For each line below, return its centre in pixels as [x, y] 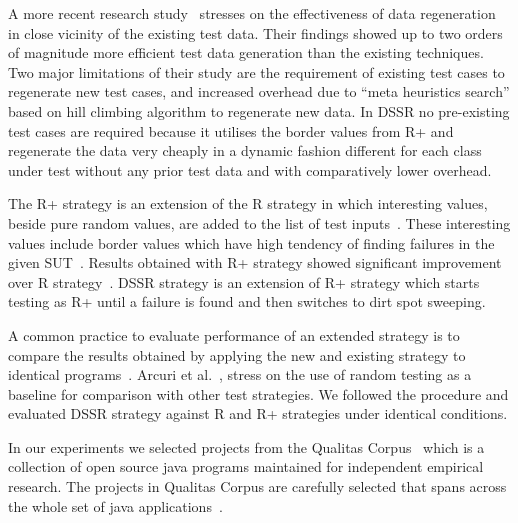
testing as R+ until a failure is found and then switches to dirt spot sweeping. [247, 301]
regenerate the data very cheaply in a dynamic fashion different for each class [245, 150]
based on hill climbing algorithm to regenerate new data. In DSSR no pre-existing [259, 110]
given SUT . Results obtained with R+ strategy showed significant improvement [255, 262]
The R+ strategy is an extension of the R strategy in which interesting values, [248, 203]
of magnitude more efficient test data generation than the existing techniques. [246, 52]
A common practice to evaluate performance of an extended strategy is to [234, 334]
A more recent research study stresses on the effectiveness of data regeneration [252, 13]
